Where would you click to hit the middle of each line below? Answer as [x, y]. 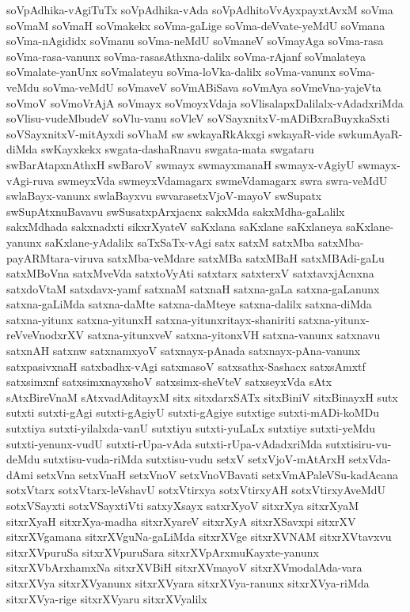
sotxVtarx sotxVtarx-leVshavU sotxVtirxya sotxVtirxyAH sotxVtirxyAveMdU [196, 490]
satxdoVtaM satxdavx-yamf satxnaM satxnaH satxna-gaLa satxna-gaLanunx [193, 288]
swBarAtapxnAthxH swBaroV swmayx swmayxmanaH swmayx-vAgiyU [180, 164]
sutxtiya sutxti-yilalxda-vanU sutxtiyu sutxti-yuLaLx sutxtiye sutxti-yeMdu [191, 428]
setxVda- [370, 459]
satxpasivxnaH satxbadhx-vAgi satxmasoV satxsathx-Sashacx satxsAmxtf [186, 366]
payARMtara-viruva [55, 257]
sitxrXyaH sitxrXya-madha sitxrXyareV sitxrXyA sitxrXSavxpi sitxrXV [181, 521]
